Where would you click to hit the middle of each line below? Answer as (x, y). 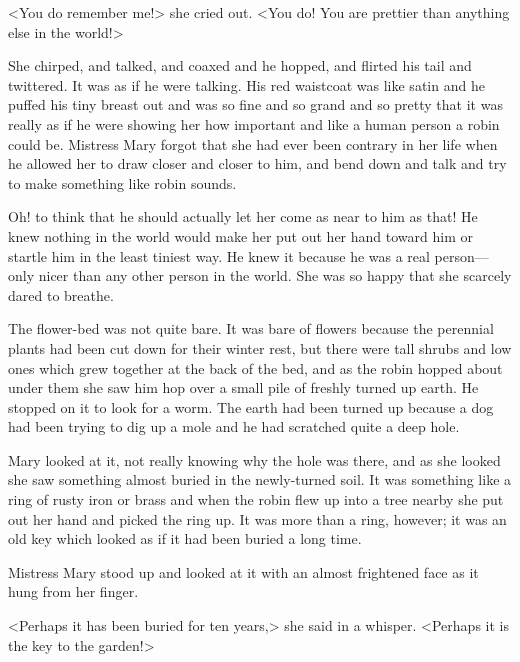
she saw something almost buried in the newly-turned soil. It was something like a (260, 479)
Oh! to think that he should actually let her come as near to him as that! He (243, 216)
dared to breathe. (61, 294)
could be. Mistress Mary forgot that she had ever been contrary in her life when (253, 143)
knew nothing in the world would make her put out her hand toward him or (240, 235)
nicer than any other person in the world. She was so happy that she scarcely (275, 275)
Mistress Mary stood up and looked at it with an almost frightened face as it (243, 571)
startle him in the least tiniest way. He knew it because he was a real (219, 255)
